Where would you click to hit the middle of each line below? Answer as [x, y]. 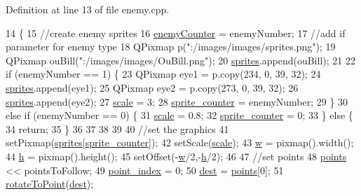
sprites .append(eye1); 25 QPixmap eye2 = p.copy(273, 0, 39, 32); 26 [152, 87]
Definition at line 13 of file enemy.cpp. [88, 9]
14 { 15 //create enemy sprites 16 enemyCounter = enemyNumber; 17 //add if [176, 33]
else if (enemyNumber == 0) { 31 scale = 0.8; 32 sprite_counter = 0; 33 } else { [179, 115]
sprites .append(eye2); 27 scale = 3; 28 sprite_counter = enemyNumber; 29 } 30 [177, 101]
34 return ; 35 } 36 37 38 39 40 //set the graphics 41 [117, 128]
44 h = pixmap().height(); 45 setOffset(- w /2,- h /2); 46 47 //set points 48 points [176, 156]
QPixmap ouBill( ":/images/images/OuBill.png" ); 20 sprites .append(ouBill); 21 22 [180, 60]
